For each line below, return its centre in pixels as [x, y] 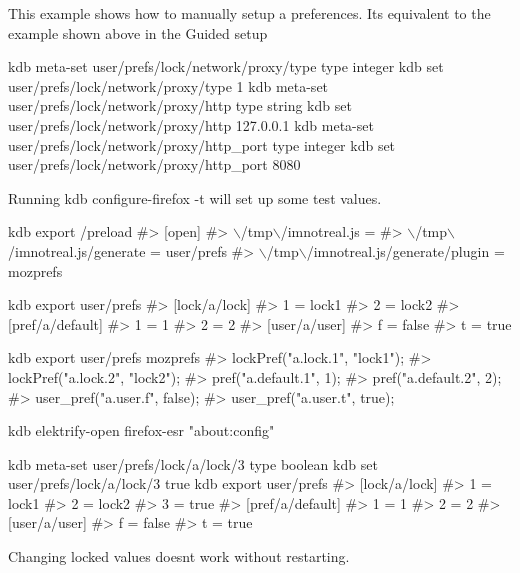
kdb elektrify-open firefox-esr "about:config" [141, 430]
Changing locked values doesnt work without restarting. [179, 556]
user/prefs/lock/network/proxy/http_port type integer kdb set [202, 144]
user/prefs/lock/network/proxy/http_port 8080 [154, 164]
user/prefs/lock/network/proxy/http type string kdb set [180, 105]
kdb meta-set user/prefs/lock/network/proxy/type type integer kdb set [226, 66]
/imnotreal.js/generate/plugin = [405, 250]
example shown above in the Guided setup [138, 32]
